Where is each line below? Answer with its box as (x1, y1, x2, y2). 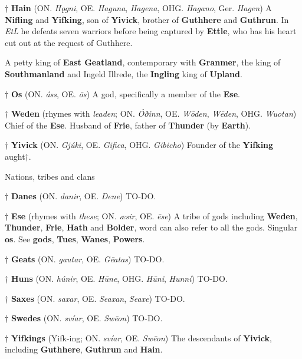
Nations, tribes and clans (5, 170, 95, 182)
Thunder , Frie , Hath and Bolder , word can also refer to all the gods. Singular (5, 221, 298, 233)
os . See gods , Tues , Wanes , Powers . (5, 232, 145, 245)
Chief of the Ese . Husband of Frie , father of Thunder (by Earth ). (5, 118, 251, 131)
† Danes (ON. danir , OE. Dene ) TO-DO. (5, 190, 156, 202)
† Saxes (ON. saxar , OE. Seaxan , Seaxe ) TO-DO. (5, 292, 185, 304)
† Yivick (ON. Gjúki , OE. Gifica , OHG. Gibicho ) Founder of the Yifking (5, 139, 274, 151)
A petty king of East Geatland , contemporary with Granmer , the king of (5, 56, 281, 68)
